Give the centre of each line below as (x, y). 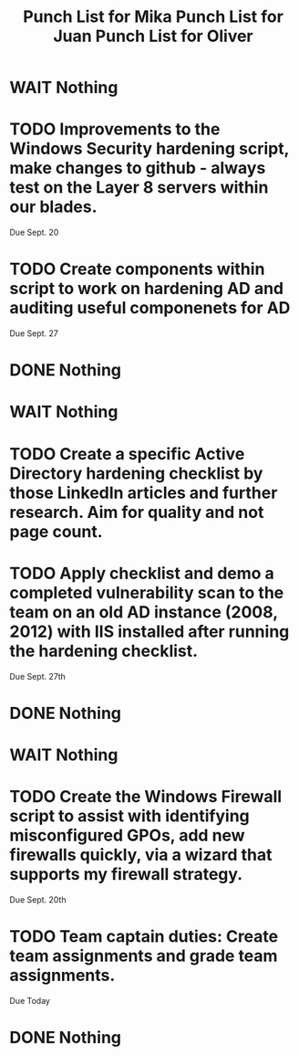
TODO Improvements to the (115, 129)
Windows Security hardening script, (149, 149)
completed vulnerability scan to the (147, 592)
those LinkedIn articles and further (144, 493)
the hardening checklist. (104, 651)
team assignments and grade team (144, 956)
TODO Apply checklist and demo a (142, 573)
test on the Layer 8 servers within (139, 188)
